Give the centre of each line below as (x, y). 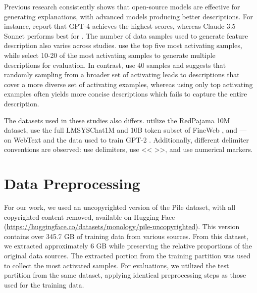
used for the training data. (44, 284)
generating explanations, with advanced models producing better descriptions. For (128, 16)
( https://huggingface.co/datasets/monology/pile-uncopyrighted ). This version (122, 226)
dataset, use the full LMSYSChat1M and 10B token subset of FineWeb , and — (125, 130)
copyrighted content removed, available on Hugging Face (90, 217)
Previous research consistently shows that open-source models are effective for (122, 6)
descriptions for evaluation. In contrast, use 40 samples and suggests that (115, 65)
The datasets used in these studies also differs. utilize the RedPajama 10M (117, 120)
